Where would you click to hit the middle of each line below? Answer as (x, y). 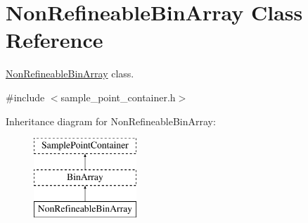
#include (25, 97)
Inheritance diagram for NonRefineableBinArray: (111, 121)
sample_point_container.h (118, 97)
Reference (54, 40)
